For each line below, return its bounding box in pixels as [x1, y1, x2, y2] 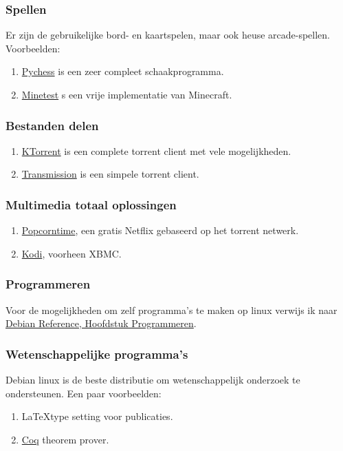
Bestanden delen [5, 116, 99, 134]
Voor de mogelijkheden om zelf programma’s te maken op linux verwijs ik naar [5, 302, 338, 317]
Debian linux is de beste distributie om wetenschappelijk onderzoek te [5, 373, 300, 387]
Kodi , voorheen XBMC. [21, 246, 122, 260]
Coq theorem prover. [21, 432, 109, 446]
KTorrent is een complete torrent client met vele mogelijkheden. [21, 143, 291, 158]
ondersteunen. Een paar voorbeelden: [5, 386, 162, 400]
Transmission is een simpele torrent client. [21, 167, 199, 181]
